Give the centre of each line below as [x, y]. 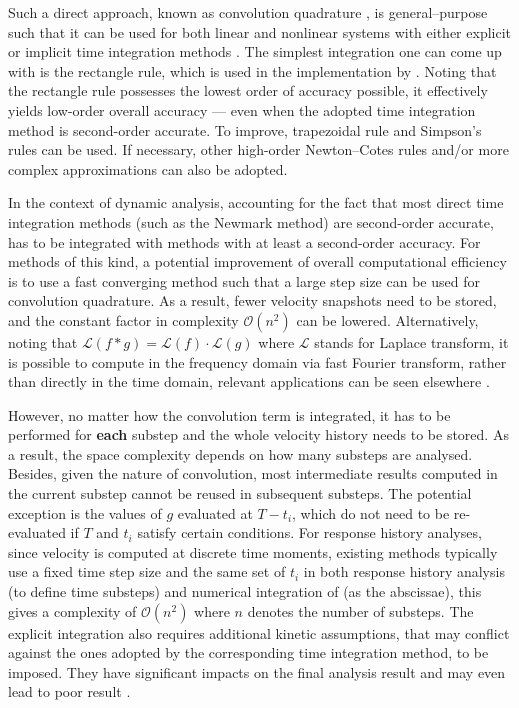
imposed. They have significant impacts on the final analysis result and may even [257, 671]
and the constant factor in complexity [123, 319]
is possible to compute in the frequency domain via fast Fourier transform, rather [257, 361]
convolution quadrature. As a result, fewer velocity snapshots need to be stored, [252, 300]
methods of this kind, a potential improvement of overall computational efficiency [257, 261]
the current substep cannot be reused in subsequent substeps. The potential [240, 493]
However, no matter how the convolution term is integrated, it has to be [229, 414]
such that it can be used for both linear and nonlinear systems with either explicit [260, 31]
